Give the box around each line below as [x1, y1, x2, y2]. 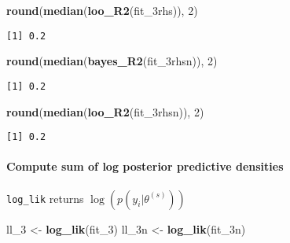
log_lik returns [6, 190, 84, 206]
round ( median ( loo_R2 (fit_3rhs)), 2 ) [6, 2, 198, 18]
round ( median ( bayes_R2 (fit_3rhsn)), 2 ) [6, 53, 218, 69]
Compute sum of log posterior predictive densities [6, 158, 284, 175]
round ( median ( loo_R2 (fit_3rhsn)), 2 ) [6, 103, 204, 120]
